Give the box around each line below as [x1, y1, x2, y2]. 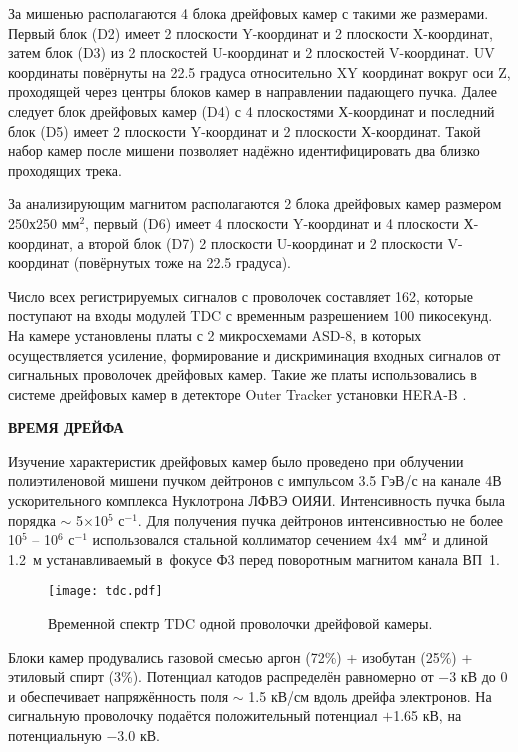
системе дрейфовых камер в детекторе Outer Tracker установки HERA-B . [8, 383, 467, 404]
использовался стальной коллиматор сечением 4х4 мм [92, 529, 422, 550]
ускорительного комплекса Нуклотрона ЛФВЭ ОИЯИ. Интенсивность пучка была [8, 490, 506, 511]
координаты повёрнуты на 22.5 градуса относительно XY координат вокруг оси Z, [8, 61, 511, 82]
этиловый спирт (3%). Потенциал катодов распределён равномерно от [8, 666, 434, 687]
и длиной [432, 529, 488, 550]
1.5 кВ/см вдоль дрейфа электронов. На [248, 685, 492, 706]
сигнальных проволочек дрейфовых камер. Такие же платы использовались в [8, 364, 477, 385]
